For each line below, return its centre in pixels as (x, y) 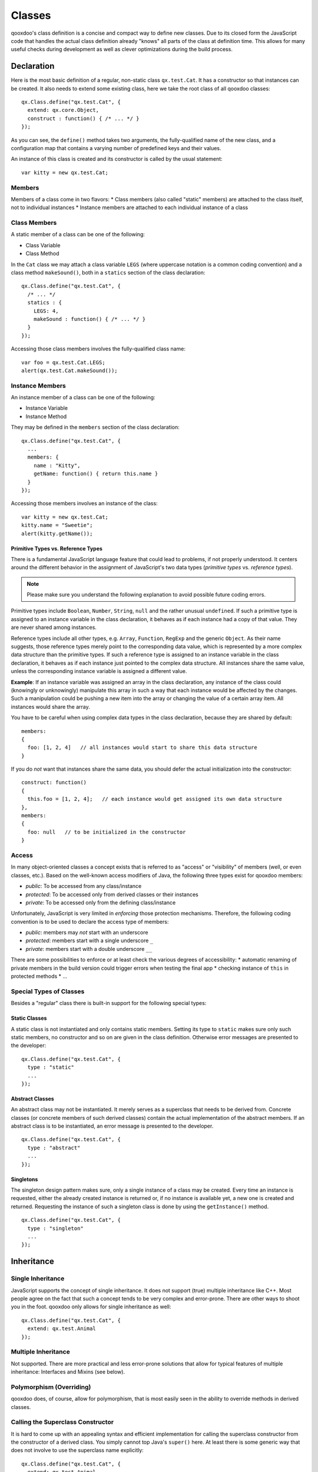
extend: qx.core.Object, (63, 110)
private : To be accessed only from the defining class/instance (101, 902)
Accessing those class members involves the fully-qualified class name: (98, 349)
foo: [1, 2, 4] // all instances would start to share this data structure (142, 747)
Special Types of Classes (48, 991)
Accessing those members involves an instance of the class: (85, 503)
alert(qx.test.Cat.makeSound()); (69, 370)
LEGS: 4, (46, 311)
